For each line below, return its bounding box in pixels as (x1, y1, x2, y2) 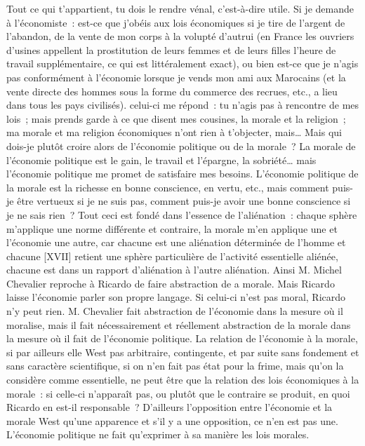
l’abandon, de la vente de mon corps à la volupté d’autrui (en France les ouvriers (6, 29, 354, 43)
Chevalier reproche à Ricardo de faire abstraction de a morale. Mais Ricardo (6, 276, 335, 290)
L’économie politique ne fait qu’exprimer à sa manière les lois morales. (6, 427, 310, 442)
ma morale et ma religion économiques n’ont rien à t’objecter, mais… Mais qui (6, 125, 342, 140)
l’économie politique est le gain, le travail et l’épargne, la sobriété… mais (6, 152, 317, 167)
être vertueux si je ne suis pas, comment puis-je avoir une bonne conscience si (17, 194, 351, 208)
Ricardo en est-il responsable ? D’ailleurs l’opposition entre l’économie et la (6, 400, 333, 414)
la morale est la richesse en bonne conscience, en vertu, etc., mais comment (6, 180, 329, 194)
